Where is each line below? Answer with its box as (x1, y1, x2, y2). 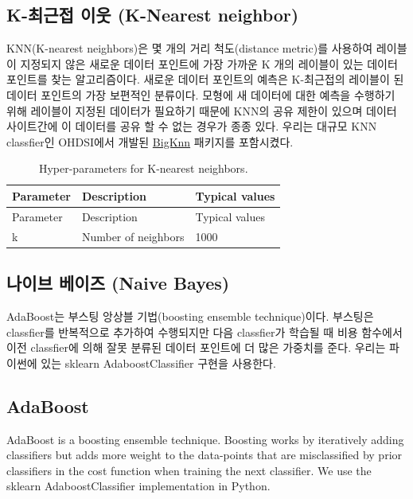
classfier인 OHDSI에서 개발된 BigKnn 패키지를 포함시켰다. (6, 133, 294, 150)
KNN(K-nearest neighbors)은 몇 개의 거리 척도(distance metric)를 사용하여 (6, 40, 373, 57)
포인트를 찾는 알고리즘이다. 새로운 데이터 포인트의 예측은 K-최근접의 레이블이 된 (6, 71, 404, 88)
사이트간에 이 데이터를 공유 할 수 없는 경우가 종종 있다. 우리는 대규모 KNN (6, 118, 377, 134)
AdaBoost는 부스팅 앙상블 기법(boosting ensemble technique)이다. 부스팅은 (6, 307, 374, 324)
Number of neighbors (81, 228, 185, 244)
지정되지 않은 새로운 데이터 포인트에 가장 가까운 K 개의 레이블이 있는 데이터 (20, 55, 398, 72)
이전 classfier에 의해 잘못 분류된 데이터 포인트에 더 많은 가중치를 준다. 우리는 (6, 339, 386, 356)
